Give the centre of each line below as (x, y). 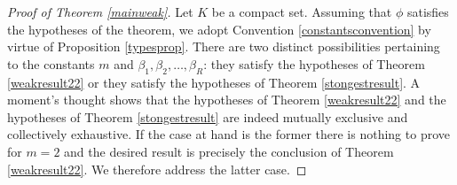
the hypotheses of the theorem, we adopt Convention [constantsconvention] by (219, 29)
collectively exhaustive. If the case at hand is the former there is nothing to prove (228, 134)
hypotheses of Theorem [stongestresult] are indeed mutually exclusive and (208, 116)
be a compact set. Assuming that (302, 12)
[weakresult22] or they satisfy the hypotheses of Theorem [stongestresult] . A (214, 82)
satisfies (428, 12)
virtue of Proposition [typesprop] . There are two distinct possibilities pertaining (224, 46)
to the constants (51, 63)
